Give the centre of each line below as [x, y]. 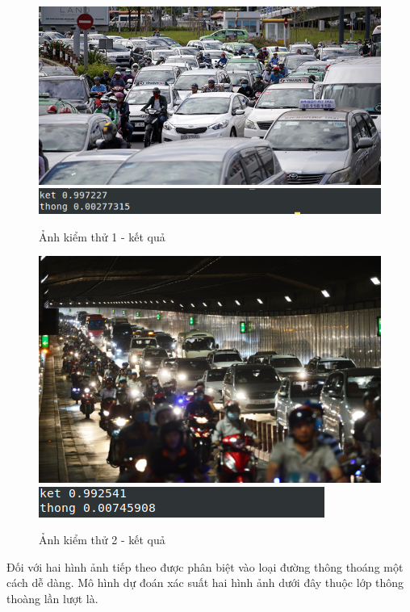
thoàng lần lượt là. [52, 599]
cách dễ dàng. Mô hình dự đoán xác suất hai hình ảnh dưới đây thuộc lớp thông [205, 583]
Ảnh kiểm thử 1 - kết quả [102, 236]
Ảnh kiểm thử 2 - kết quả [102, 540]
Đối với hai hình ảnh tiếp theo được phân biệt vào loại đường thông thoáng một [205, 566]
